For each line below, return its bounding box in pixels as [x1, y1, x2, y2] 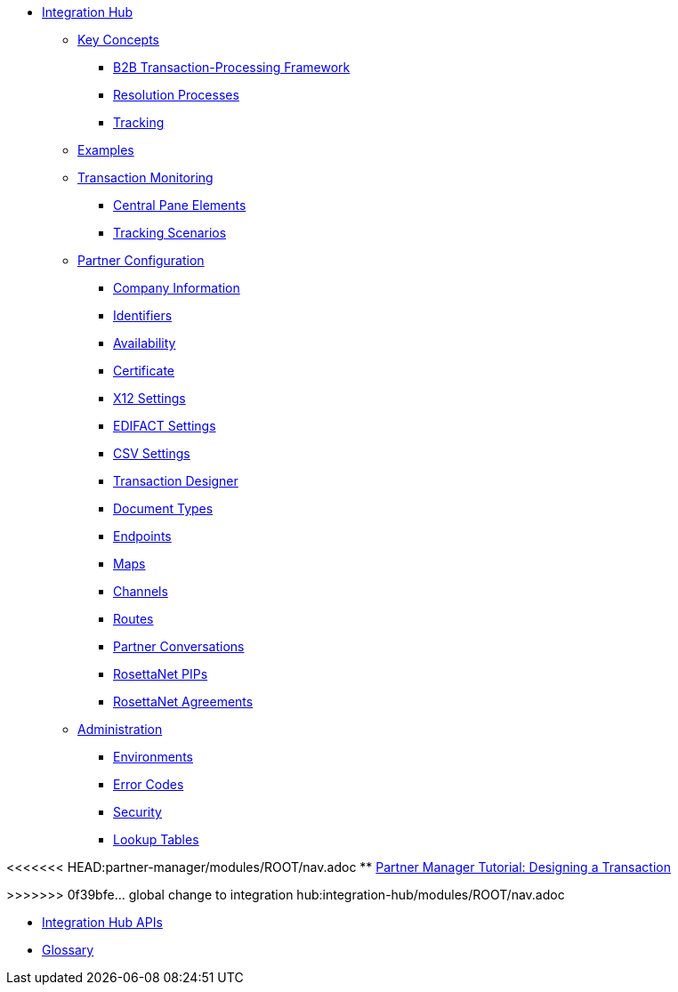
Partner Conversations [113, 639, 245, 654]
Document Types [113, 501, 214, 516]
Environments [113, 749, 193, 764]
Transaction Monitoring [77, 170, 214, 185]
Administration [77, 722, 163, 737]
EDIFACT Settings [113, 418, 216, 433]
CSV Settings [113, 446, 190, 461]
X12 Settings [113, 391, 186, 406]
